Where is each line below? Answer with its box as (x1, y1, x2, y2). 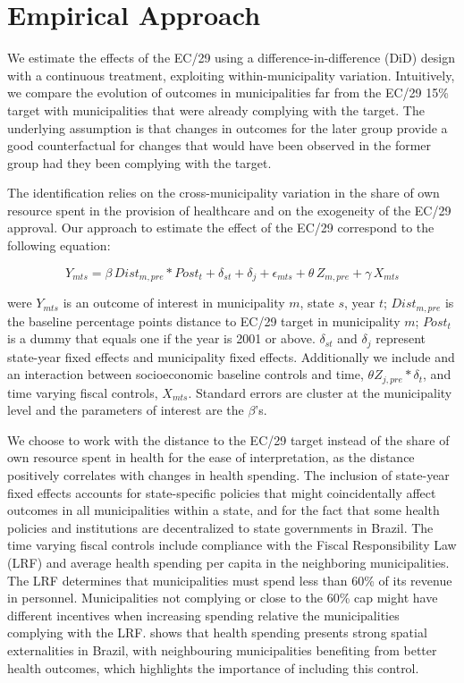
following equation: (7, 236, 111, 255)
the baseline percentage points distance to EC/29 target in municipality (7, 311, 401, 330)
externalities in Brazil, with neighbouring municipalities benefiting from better (7, 640, 437, 659)
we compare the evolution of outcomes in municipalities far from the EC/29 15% (7, 83, 449, 102)
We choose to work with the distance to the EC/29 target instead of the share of (7, 430, 450, 449)
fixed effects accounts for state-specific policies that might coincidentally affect (7, 483, 436, 502)
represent (375, 329, 426, 348)
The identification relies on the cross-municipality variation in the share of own (7, 183, 440, 202)
